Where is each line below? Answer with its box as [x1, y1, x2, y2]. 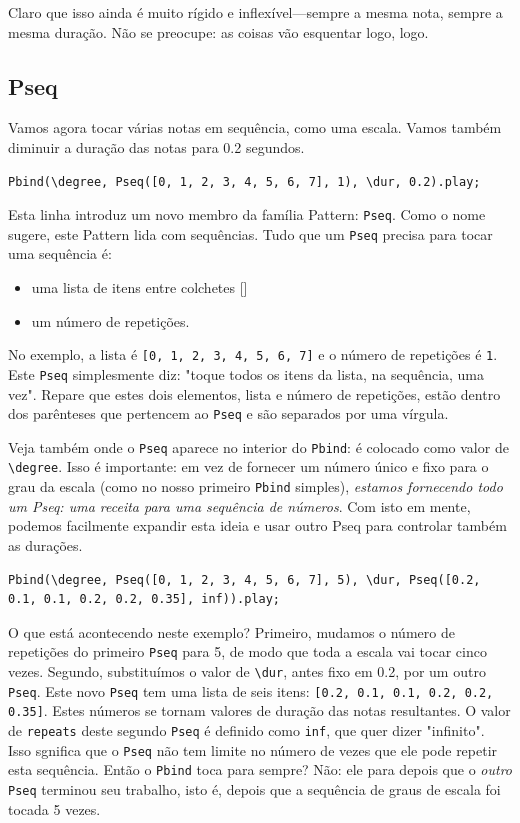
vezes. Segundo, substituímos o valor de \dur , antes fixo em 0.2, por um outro [8, 661, 486, 682]
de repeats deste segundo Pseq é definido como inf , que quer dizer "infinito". [8, 719, 485, 740]
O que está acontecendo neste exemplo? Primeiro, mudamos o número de [8, 621, 455, 642]
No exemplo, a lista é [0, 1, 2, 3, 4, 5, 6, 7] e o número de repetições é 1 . [8, 344, 498, 365]
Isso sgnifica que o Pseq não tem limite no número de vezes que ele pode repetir [8, 739, 498, 760]
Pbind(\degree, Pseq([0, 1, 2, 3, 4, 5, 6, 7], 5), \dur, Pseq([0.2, [8, 572, 481, 587]
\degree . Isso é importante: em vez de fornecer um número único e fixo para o [8, 456, 489, 477]
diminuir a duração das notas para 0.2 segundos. [8, 136, 305, 157]
